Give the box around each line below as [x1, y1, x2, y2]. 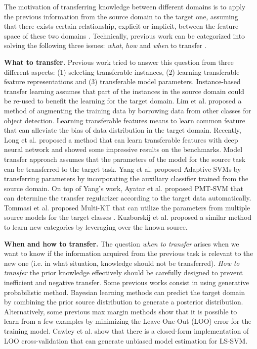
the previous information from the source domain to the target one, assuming [4, 11, 238, 21]
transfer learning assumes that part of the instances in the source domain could [4, 86, 245, 96]
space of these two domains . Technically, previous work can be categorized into [4, 30, 245, 41]
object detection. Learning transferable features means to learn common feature [4, 115, 245, 125]
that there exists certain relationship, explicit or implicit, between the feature [4, 21, 239, 31]
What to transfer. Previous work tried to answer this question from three [4, 56, 234, 67]
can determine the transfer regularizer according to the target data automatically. [4, 193, 252, 203]
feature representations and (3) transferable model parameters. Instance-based [4, 76, 241, 87]
